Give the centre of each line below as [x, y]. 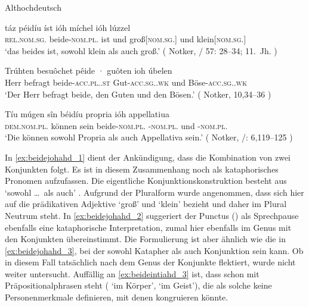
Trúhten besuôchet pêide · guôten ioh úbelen [89, 71]
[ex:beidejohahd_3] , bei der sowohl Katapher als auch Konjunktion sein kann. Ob [154, 250]
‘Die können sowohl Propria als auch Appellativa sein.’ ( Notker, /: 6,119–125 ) [149, 137]
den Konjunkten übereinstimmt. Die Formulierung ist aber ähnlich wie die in [145, 239]
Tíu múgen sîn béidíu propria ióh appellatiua [87, 114]
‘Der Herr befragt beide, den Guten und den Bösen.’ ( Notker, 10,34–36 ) [138, 94]
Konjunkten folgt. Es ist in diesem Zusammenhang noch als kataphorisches [142, 169]
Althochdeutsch [33, 7]
